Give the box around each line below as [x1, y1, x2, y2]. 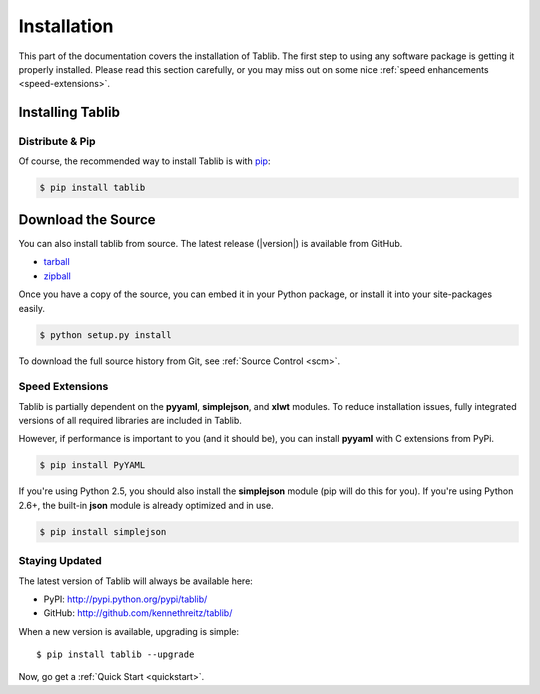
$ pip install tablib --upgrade [36, 649, 195, 660]
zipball [43, 270, 72, 282]
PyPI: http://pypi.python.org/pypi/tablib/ [43, 593, 208, 605]
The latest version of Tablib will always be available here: [18, 575, 254, 587]
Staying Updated [18, 554, 102, 568]
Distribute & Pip [18, 135, 96, 149]
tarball [43, 256, 70, 268]
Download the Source [18, 211, 156, 228]
